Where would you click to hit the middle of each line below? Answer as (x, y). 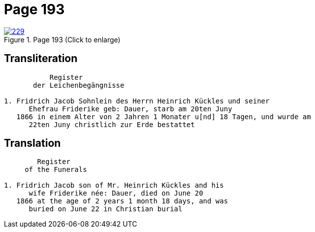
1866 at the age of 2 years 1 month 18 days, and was (122, 201)
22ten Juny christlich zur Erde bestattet (112, 124)
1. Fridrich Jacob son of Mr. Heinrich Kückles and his (114, 185)
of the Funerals (56, 170)
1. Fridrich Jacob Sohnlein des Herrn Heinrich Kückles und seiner (137, 101)
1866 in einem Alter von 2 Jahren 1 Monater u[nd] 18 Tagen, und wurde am (164, 116)
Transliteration (41, 59)
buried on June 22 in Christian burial (106, 209)
